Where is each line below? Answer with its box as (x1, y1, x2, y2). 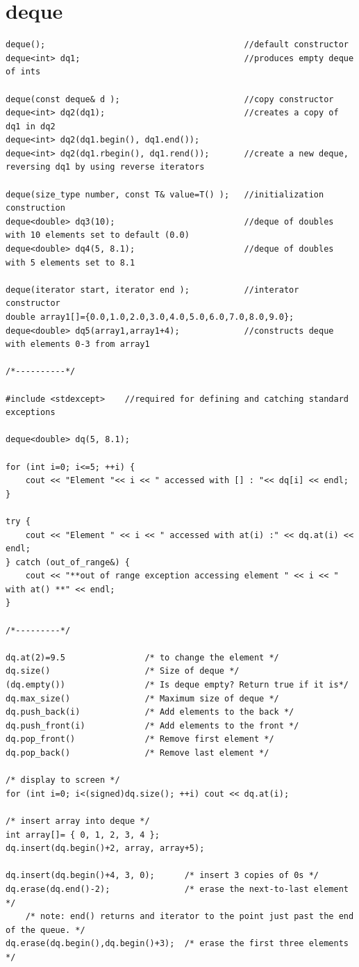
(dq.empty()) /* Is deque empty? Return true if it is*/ (6, 680, 349, 690)
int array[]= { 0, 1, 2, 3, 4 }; (6, 829, 160, 840)
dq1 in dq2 (6, 121, 56, 131)
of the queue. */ (6, 925, 85, 935)
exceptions (6, 407, 56, 418)
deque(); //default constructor (6, 40, 349, 50)
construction (6, 203, 65, 213)
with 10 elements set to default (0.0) (6, 230, 190, 241)
